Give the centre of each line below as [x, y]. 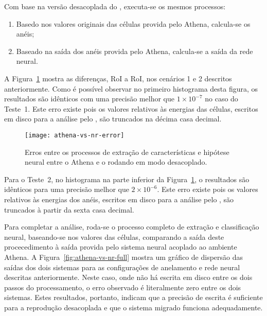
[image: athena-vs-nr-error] [75, 135]
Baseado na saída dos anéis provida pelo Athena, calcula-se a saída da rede [135, 51]
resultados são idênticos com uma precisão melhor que [90, 99]
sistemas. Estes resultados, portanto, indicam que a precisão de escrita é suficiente [133, 297]
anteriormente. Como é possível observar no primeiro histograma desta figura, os [131, 88]
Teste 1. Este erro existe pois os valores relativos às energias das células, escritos [131, 108]
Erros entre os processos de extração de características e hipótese [127, 152]
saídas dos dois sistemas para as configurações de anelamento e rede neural [122, 267]
